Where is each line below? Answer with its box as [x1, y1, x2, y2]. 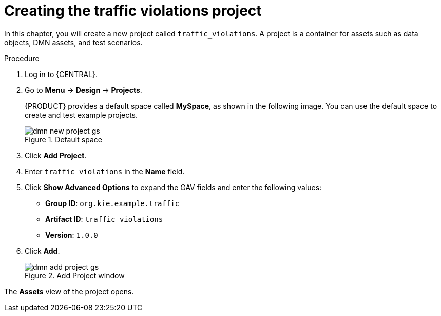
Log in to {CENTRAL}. [25, 69, 98, 79]
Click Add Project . [25, 151, 87, 160]
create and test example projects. [25, 110, 138, 119]
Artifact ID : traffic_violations [45, 214, 163, 224]
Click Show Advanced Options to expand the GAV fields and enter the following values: [25, 182, 322, 192]
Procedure [4, 53, 40, 63]
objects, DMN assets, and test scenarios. [4, 38, 143, 47]
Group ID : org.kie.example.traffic [45, 198, 180, 208]
